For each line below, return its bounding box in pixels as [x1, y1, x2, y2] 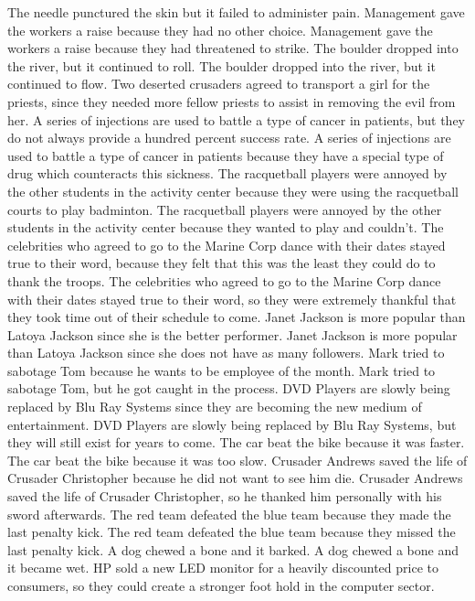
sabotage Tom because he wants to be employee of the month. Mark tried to [7, 360, 436, 380]
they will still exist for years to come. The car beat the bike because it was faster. [7, 433, 465, 452]
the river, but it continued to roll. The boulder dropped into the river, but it [7, 56, 436, 75]
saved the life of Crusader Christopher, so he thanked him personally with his [7, 487, 442, 506]
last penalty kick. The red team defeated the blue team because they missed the [7, 522, 456, 542]
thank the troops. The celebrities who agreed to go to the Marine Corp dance [7, 271, 441, 290]
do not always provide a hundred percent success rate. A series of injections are [7, 128, 451, 147]
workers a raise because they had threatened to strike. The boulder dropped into [7, 38, 459, 58]
